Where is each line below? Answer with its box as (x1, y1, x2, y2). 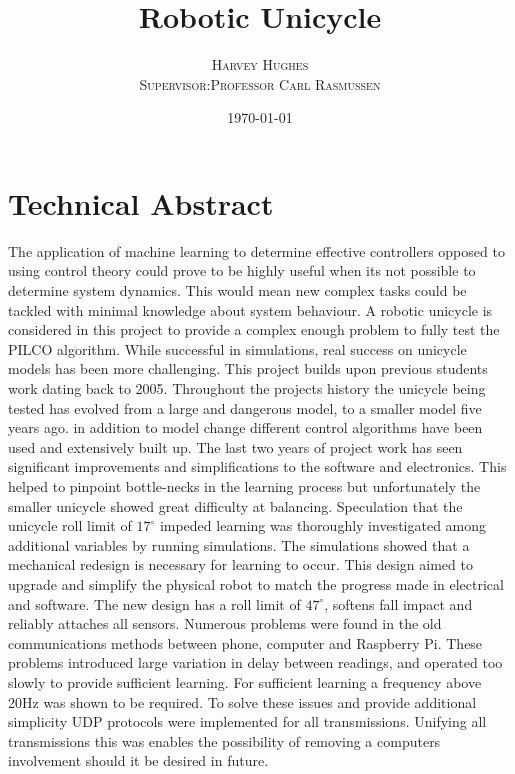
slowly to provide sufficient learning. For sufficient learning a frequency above (8, 671, 482, 692)
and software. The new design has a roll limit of (8, 593, 301, 614)
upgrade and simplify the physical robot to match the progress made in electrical (8, 573, 504, 594)
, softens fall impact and (324, 593, 473, 614)
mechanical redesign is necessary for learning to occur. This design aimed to (8, 554, 473, 575)
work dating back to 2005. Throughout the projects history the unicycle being (8, 378, 486, 398)
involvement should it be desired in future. (8, 750, 269, 771)
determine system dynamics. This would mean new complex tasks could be (8, 280, 467, 301)
